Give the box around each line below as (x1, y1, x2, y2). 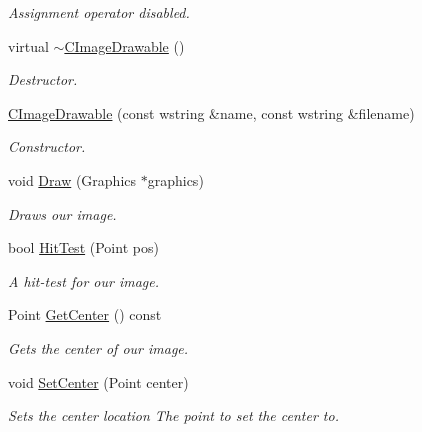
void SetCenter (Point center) (8, 371, 189, 392)
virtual (8, 35, 49, 56)
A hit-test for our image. (8, 270, 160, 291)
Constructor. (8, 136, 86, 157)
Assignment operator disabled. (8, 2, 190, 22)
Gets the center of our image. (8, 337, 189, 358)
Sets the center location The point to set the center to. (8, 405, 339, 426)
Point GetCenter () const (8, 304, 162, 325)
